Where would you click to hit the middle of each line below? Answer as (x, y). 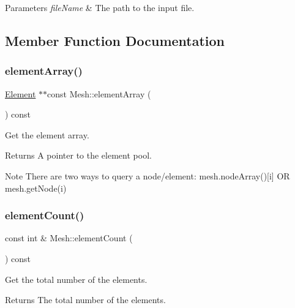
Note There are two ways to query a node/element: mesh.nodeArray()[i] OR (147, 175)
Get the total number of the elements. (76, 279)
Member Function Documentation (115, 40)
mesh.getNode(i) (36, 188)
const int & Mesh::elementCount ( (69, 238)
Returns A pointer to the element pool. (78, 155)
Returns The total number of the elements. (85, 300)
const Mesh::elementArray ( (99, 93)
